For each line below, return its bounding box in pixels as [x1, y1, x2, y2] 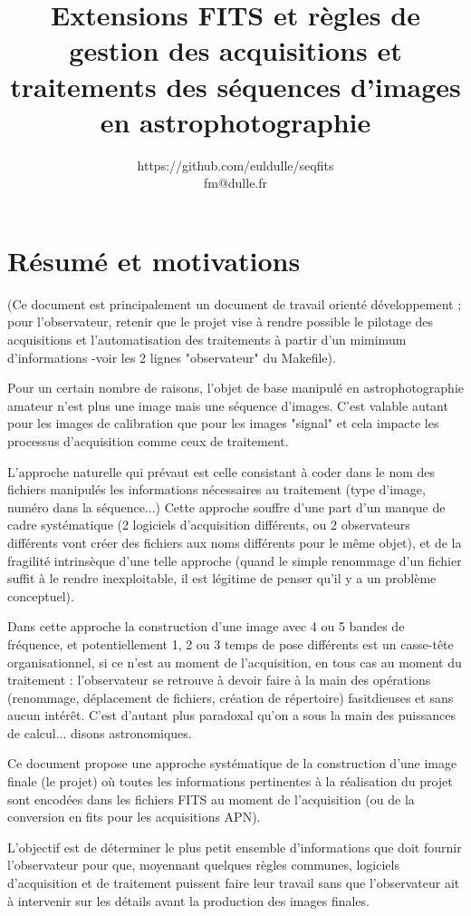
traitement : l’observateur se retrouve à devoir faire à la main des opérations [7, 670, 431, 689]
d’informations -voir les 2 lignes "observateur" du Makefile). [7, 347, 336, 366]
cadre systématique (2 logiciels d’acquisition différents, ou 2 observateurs [7, 515, 410, 534]
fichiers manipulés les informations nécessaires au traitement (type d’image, [7, 480, 426, 499]
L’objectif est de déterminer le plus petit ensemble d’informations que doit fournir [7, 837, 462, 856]
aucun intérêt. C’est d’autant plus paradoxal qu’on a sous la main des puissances [7, 706, 456, 725]
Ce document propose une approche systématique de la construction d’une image [7, 754, 457, 773]
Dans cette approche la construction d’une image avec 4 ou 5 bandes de [7, 617, 405, 636]
